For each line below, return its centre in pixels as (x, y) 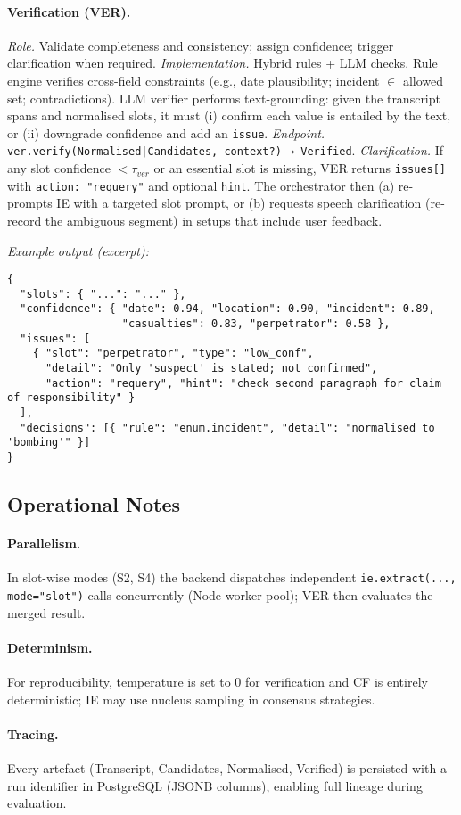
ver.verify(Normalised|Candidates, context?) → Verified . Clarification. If (226, 150)
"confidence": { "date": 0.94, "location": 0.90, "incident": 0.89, (227, 309)
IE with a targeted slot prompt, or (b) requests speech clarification (239, 203)
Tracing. (33, 733)
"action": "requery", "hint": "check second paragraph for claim (243, 383)
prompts (30, 203)
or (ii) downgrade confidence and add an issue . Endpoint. (166, 132)
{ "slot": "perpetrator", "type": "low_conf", (173, 354)
